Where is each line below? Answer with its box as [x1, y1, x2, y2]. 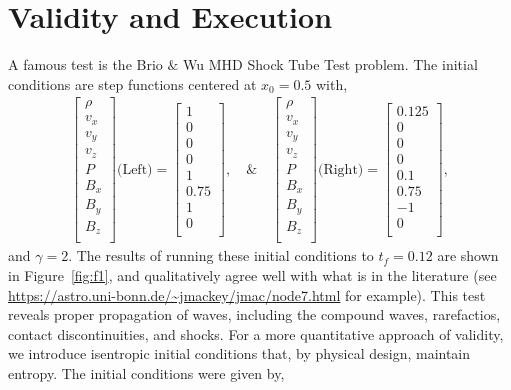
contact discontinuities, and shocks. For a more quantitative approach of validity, [8, 323, 504, 344]
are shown [437, 245, 499, 266]
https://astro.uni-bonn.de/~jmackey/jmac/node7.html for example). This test [8, 284, 486, 305]
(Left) [116, 162, 153, 177]
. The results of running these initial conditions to [68, 245, 374, 266]
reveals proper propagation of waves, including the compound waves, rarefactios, [8, 304, 501, 325]
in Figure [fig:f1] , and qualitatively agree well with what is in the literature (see [8, 264, 497, 285]
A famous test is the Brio [8, 54, 163, 75]
